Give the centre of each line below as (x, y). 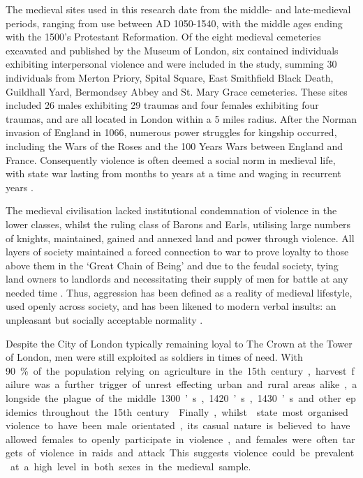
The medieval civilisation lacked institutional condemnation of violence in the (171, 210)
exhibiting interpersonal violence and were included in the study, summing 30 (171, 64)
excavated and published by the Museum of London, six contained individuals (172, 50)
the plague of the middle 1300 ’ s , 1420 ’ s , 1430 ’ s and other (193, 398)
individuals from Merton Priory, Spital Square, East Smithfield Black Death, (170, 77)
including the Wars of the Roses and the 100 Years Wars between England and (175, 145)
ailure (18, 384)
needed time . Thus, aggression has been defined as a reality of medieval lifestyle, (179, 292)
